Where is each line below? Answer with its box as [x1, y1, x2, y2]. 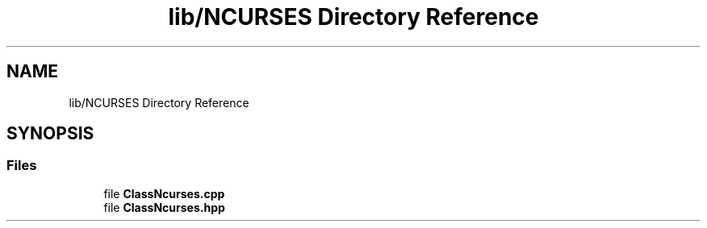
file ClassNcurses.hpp [103, 200, 225, 214]
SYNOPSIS [6, 123, 94, 144]
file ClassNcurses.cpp [103, 186, 225, 201]
